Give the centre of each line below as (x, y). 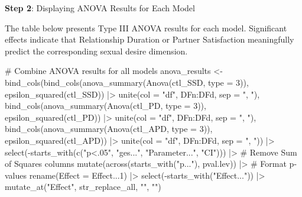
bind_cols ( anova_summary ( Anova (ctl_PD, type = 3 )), (105, 106)
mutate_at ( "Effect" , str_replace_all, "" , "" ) (83, 187)
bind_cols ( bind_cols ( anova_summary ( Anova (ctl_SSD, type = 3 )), (127, 82)
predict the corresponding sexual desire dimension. (96, 51)
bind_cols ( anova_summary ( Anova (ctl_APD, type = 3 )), (109, 129)
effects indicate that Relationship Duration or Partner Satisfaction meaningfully (150, 39)
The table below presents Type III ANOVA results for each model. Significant (146, 28)
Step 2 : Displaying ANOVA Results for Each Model (100, 8)
